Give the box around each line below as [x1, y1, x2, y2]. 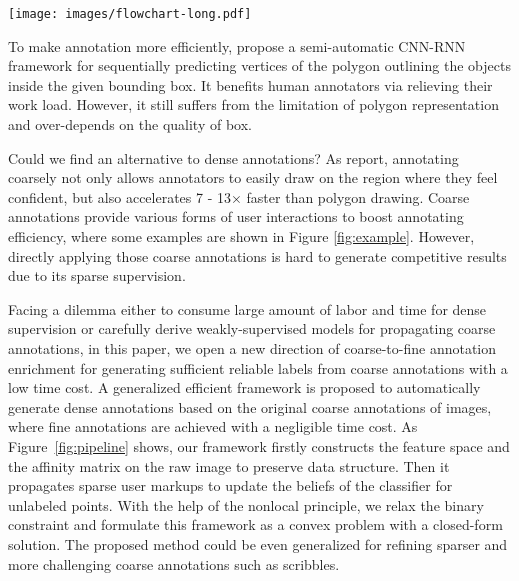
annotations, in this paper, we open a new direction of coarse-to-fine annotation [8, 337, 497, 358]
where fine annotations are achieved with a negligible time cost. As [8, 416, 418, 437]
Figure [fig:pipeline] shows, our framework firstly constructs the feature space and [8, 435, 510, 456]
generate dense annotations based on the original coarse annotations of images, [8, 396, 492, 417]
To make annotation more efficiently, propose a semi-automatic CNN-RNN [8, 35, 466, 56]
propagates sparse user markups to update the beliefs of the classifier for [8, 475, 453, 496]
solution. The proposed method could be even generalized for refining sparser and [8, 533, 508, 554]
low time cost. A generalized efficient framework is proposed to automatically [8, 377, 481, 398]
